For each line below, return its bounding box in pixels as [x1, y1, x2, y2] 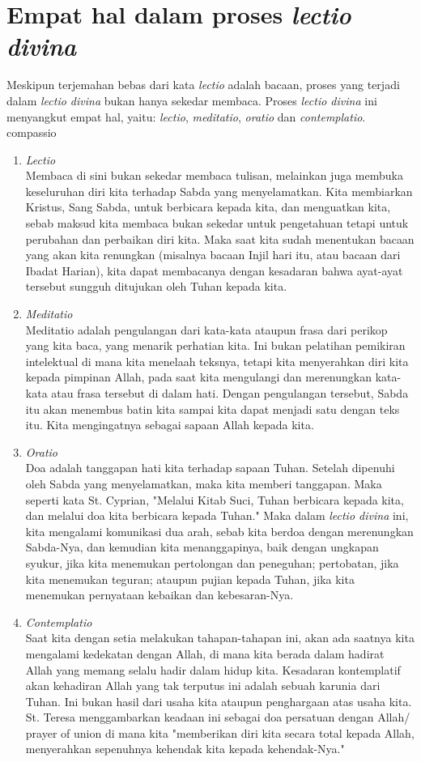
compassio [6, 124, 57, 141]
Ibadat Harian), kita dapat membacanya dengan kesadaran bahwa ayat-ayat [25, 262, 403, 279]
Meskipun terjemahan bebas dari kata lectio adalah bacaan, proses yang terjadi [6, 76, 400, 93]
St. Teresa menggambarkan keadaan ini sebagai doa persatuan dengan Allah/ [25, 709, 410, 726]
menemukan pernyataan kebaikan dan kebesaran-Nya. [25, 586, 294, 603]
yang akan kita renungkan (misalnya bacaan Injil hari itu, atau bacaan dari [25, 246, 401, 263]
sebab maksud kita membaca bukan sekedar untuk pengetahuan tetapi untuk [25, 215, 409, 232]
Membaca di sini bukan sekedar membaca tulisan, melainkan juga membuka [25, 167, 403, 184]
